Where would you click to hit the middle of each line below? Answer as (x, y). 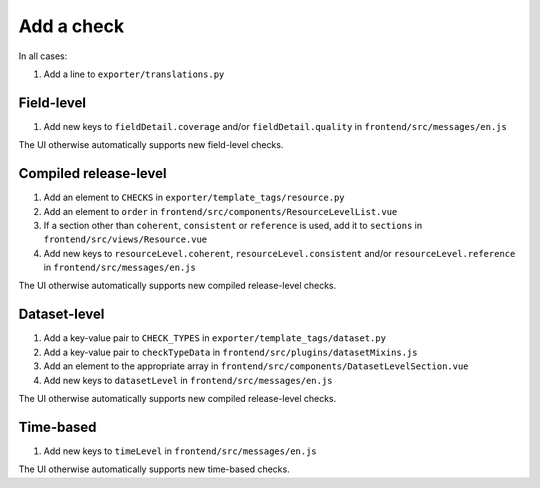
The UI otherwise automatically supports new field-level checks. (151, 145)
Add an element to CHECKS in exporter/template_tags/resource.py (194, 197)
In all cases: (43, 56)
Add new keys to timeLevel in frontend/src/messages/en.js (180, 451)
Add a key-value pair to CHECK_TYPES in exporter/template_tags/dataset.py (215, 338)
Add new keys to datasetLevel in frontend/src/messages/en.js (188, 380)
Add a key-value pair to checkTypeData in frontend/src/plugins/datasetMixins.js (230, 352)
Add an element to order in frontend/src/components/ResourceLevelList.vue (220, 211)
